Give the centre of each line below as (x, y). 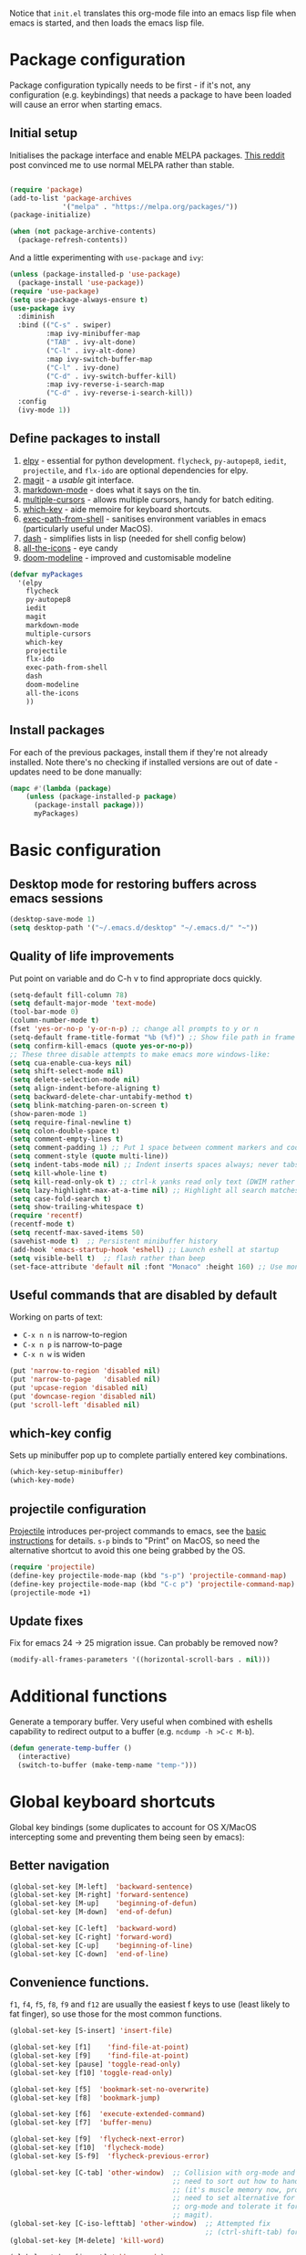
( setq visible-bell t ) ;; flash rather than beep (107, 1258)
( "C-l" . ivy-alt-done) (91, 351)
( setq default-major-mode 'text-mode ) (83, 1004)
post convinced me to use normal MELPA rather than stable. (122, 164)
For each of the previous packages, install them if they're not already (139, 752)
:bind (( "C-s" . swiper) (65, 325)
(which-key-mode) (42, 1481)
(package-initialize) (51, 215)
